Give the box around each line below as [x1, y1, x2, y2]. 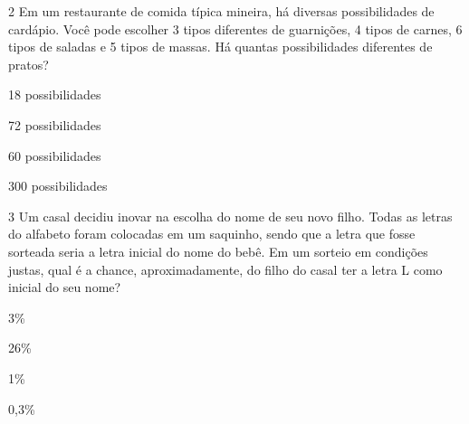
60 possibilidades [8, 146, 101, 165]
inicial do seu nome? [8, 278, 121, 297]
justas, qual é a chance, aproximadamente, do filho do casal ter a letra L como [8, 259, 443, 278]
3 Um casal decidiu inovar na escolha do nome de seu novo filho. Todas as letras [8, 206, 453, 225]
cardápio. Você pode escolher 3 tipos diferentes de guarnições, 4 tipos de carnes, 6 [8, 19, 463, 38]
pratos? [8, 54, 49, 73]
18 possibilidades [8, 85, 101, 104]
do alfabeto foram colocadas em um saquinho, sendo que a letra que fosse [8, 224, 416, 243]
